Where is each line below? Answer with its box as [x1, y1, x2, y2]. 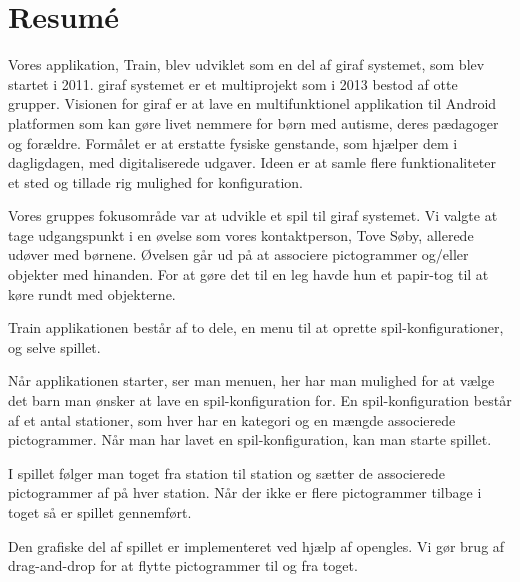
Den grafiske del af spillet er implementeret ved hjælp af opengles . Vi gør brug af [8, 535, 505, 556]
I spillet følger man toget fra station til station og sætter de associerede [8, 462, 445, 483]
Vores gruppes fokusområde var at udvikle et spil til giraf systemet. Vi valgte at [8, 205, 498, 226]
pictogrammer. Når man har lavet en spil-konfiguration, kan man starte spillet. [8, 429, 492, 450]
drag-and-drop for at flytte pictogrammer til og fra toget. [8, 555, 358, 576]
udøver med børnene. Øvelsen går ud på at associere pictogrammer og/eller [8, 244, 469, 265]
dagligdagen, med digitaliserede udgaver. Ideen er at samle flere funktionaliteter [8, 152, 497, 173]
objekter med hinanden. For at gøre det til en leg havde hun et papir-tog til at [8, 264, 489, 285]
